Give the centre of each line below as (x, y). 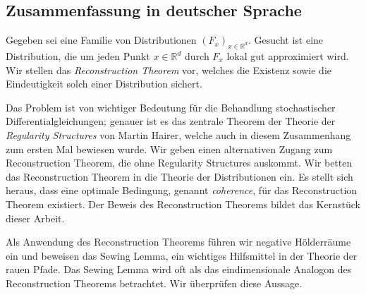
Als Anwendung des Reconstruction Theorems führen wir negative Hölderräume (178, 242)
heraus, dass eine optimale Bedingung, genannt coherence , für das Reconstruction (182, 190)
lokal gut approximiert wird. (288, 56)
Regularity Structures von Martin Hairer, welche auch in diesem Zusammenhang (178, 134)
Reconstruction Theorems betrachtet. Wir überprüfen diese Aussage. (154, 283)
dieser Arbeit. (35, 218)
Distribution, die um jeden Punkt (78, 56)
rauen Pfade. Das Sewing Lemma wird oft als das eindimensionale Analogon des (179, 269)
